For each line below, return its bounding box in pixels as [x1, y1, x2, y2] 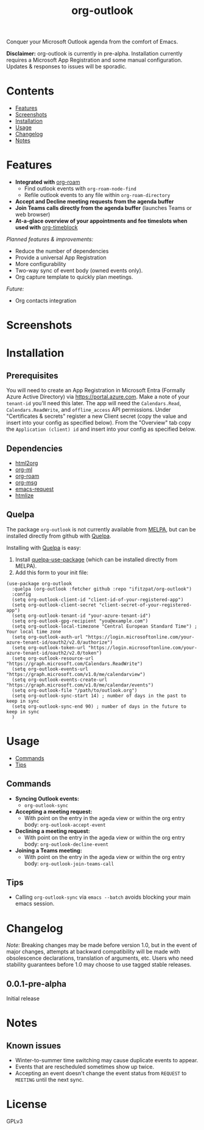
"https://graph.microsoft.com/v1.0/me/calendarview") [6, 671, 146, 677]
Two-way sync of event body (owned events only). [15, 267, 143, 275]
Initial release [6, 995, 40, 1002]
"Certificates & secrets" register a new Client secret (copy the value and [6, 412, 188, 420]
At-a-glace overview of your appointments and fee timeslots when [15, 217, 188, 225]
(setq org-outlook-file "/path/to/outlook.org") [12, 687, 138, 693]
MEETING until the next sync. [15, 1076, 84, 1084]
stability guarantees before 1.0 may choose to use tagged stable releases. [6, 961, 192, 968]
